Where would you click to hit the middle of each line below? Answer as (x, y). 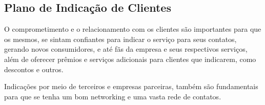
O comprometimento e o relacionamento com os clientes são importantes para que (133, 29)
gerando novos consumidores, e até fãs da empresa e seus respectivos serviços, (126, 49)
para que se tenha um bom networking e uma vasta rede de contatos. (113, 96)
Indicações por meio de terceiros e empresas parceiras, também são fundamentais (131, 86)
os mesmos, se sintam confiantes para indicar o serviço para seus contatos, (120, 39)
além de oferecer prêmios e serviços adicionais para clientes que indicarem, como (130, 59)
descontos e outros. (34, 69)
